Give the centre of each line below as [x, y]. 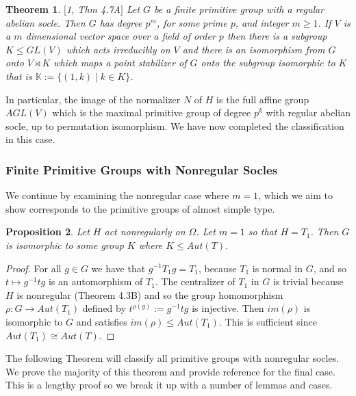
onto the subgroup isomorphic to [268, 63]
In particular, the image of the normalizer [93, 99]
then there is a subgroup [277, 36]
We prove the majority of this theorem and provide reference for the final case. [170, 371]
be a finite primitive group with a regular [239, 9]
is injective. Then [228, 308]
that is [19, 76]
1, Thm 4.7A [93, 9]
